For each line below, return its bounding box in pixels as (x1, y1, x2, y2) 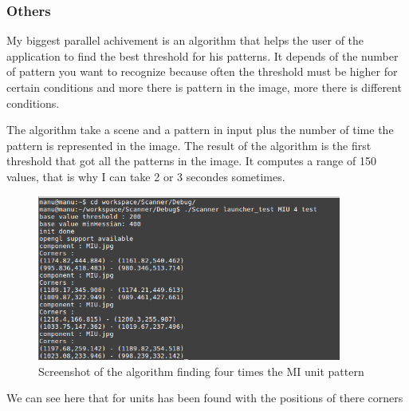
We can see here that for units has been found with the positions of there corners (6, 389, 403, 406)
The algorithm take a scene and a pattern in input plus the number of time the (6, 121, 394, 138)
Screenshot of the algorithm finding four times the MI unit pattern (38, 362, 364, 379)
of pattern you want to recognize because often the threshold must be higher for (6, 63, 398, 80)
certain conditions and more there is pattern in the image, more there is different (6, 79, 402, 95)
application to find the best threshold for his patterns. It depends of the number (6, 47, 399, 64)
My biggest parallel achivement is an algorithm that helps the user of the (6, 32, 364, 49)
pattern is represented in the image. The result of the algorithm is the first (6, 136, 372, 153)
